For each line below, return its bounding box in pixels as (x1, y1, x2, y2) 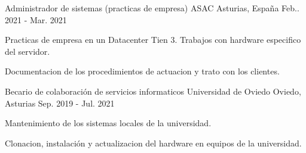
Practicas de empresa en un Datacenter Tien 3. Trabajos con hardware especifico (5, 33, 301, 46)
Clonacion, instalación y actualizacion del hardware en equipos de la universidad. (5, 136, 302, 149)
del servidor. (5, 45, 50, 57)
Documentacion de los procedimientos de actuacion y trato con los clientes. (5, 65, 280, 77)
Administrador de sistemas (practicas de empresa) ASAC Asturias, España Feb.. (5, 2, 299, 14)
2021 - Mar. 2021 (5, 13, 67, 26)
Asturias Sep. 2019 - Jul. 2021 (5, 96, 115, 109)
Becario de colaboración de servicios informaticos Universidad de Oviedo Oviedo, (5, 85, 301, 97)
